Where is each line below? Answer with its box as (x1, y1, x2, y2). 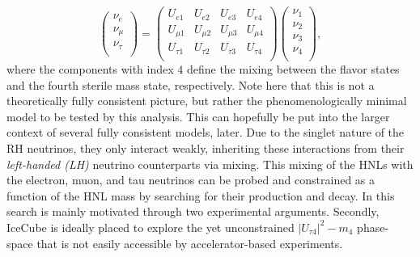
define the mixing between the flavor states (186, 61, 400, 78)
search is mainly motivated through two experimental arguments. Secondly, (6, 203, 380, 220)
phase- (357, 218, 389, 235)
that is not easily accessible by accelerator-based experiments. (36, 234, 343, 251)
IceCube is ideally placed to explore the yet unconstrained (6, 218, 295, 235)
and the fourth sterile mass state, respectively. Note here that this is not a (6, 76, 375, 93)
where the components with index (6, 61, 174, 78)
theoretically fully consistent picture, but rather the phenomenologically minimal (6, 92, 407, 109)
